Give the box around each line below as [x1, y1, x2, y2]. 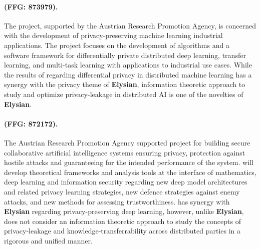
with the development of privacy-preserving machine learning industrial [4, 30, 223, 40]
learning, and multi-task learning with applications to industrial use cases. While [4, 59, 252, 70]
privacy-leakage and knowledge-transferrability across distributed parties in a [4, 225, 241, 236]
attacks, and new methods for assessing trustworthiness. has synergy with [4, 196, 230, 206]
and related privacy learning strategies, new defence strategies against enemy [4, 186, 240, 196]
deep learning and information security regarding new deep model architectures [4, 176, 247, 187]
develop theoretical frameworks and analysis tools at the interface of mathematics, [4, 166, 256, 177]
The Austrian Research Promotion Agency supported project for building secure [4, 137, 250, 147]
